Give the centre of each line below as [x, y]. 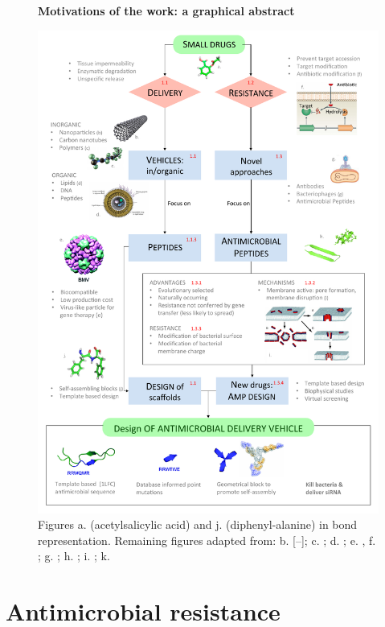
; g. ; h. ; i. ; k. [74, 556]
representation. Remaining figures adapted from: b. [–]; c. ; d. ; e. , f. [207, 540]
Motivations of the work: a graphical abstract [166, 10]
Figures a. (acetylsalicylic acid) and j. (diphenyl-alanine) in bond [198, 524]
